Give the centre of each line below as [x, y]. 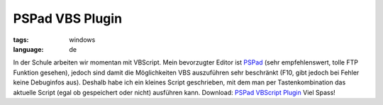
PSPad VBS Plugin [68, 18]
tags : [21, 40]
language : [28, 49]
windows [82, 40]
